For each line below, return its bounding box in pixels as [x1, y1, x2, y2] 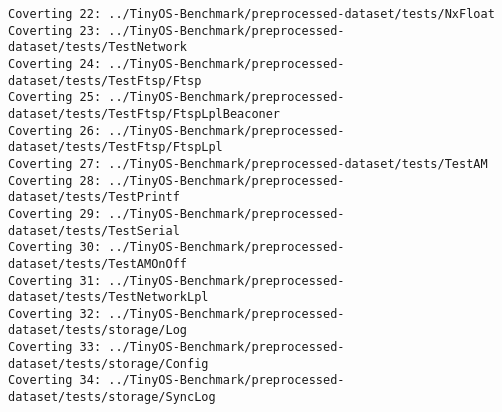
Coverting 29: [8, 206, 102, 221]
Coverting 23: [8, 23, 102, 38]
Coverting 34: [8, 373, 102, 388]
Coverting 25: [8, 90, 102, 105]
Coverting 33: [8, 340, 102, 355]
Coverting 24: [8, 56, 102, 71]
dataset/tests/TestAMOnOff [8, 256, 187, 271]
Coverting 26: [8, 123, 102, 138]
